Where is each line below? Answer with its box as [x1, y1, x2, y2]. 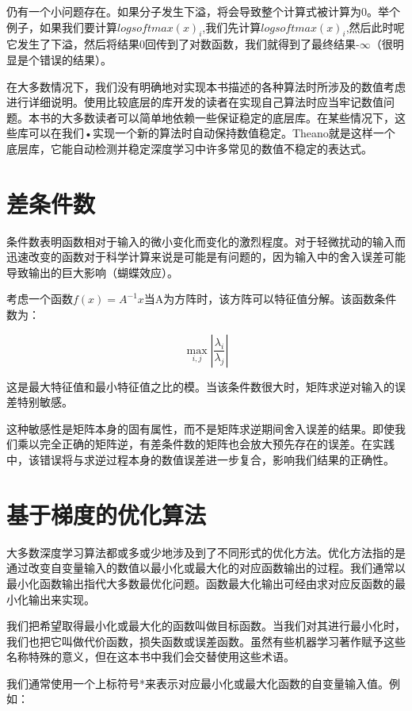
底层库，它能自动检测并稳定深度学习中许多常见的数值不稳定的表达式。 [6, 140, 372, 156]
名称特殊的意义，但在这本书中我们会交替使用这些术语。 [6, 648, 295, 665]
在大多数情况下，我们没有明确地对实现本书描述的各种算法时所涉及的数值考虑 [6, 78, 406, 94]
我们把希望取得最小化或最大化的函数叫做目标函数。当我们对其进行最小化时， [6, 617, 406, 634]
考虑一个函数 [6, 290, 73, 307]
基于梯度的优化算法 [6, 498, 207, 530]
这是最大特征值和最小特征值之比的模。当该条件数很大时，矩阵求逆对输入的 [6, 378, 395, 394]
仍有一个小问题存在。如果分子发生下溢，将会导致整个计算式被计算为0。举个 [6, 3, 400, 19]
